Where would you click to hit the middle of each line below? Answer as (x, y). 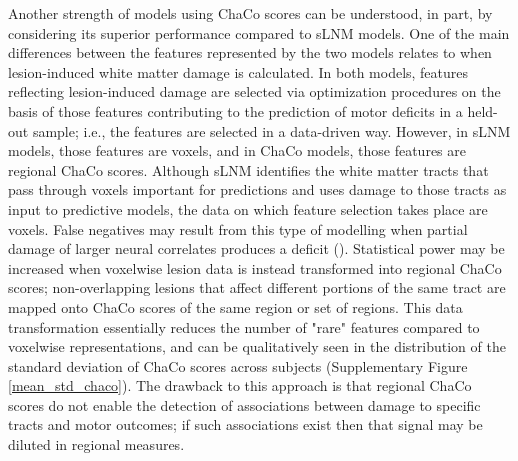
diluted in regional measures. (96, 444)
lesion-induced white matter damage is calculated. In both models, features (238, 71)
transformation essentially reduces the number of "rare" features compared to (244, 326)
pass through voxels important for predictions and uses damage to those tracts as (257, 189)
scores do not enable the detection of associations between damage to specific (244, 404)
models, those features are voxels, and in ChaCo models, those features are (237, 150)
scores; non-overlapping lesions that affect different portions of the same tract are (257, 287)
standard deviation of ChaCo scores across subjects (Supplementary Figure (238, 365)
